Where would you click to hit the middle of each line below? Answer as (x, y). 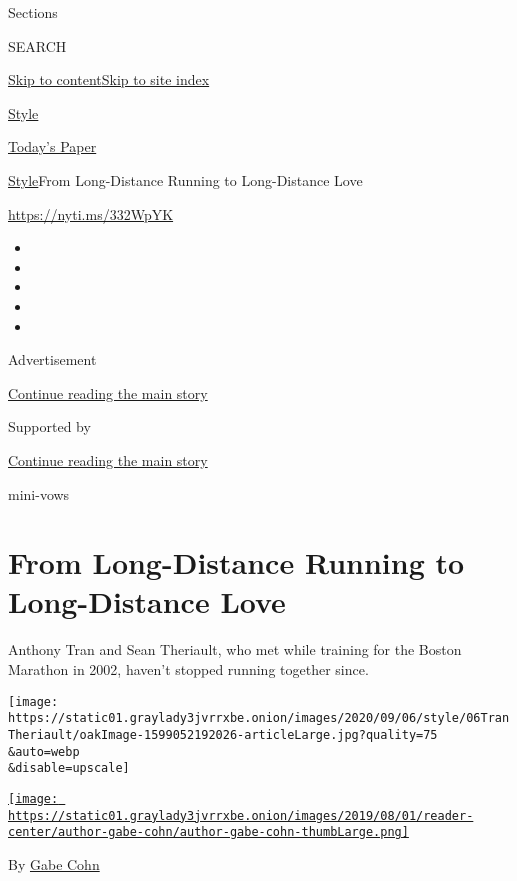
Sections (33, 12)
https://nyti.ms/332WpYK (91, 213)
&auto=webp (44, 751)
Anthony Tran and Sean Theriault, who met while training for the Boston (235, 649)
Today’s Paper (52, 146)
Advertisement (52, 359)
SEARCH (37, 45)
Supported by (49, 426)
